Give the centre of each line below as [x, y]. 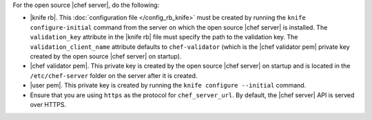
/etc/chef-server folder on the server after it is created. [114, 75]
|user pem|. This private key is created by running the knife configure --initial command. [168, 86]
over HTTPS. [48, 104]
